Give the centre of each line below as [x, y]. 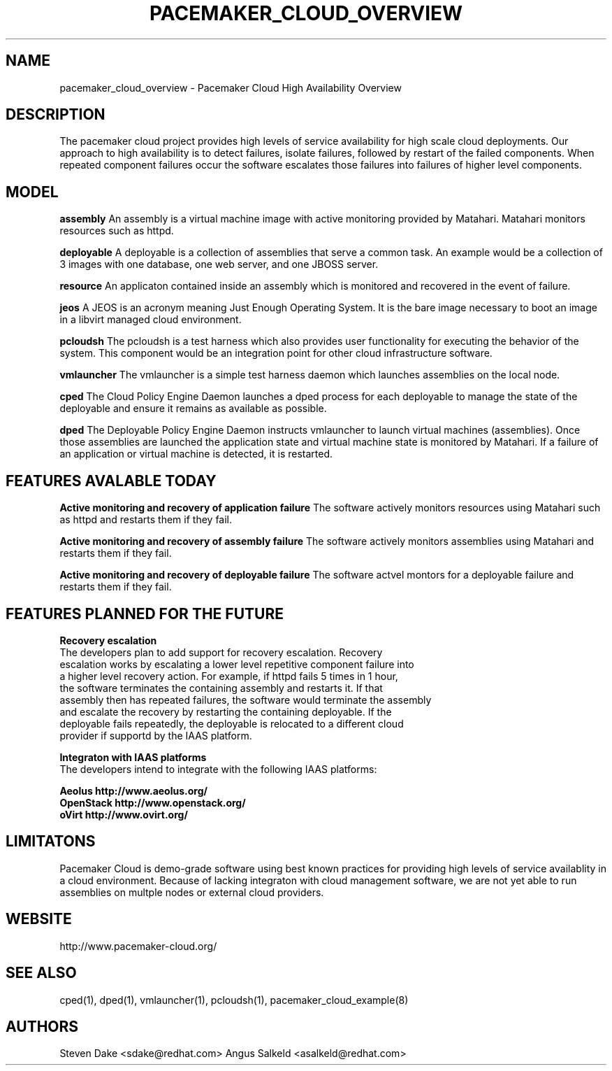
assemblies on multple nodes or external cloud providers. [192, 892]
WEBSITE [39, 919]
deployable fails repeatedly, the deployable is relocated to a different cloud [232, 723]
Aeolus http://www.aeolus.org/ [133, 790]
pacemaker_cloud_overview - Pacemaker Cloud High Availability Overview [231, 87]
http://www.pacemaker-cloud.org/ [138, 946]
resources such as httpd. [117, 231]
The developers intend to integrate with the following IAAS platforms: [218, 769]
